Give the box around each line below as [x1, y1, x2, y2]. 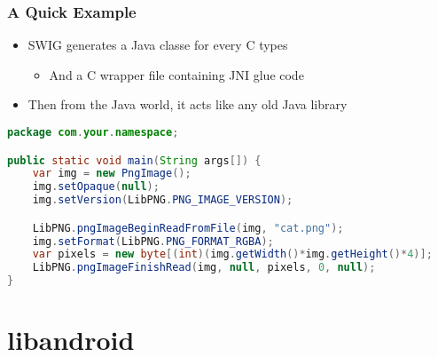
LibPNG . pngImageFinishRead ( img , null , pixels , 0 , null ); [32, 261, 376, 274]
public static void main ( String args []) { [7, 154, 262, 167]
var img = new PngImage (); [32, 167, 192, 180]
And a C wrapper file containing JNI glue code [49, 65, 304, 83]
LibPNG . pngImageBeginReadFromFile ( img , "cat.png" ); [32, 221, 344, 234]
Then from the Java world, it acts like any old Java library [27, 95, 348, 114]
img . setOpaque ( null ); [32, 180, 160, 194]
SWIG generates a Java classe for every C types [27, 36, 288, 54]
